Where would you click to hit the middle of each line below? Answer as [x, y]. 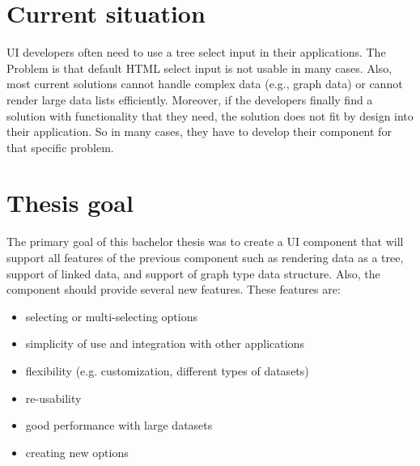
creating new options [77, 452]
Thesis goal [70, 203]
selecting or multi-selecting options [111, 316]
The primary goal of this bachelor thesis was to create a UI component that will [205, 241]
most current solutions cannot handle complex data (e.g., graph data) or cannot [205, 84]
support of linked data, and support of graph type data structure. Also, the [193, 273]
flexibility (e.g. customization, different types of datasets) [167, 370]
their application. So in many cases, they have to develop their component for [199, 131]
